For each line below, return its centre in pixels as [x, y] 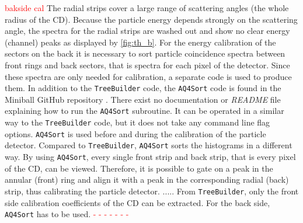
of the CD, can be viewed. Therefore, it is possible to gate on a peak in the [139, 168]
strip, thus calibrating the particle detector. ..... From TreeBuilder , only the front [152, 191]
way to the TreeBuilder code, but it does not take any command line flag [137, 122]
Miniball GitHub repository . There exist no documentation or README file [143, 99]
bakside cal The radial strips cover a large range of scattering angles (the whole [147, 8]
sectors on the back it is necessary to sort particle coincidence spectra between [145, 53]
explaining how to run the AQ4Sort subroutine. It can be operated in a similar [144, 111]
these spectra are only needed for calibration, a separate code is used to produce [148, 76]
